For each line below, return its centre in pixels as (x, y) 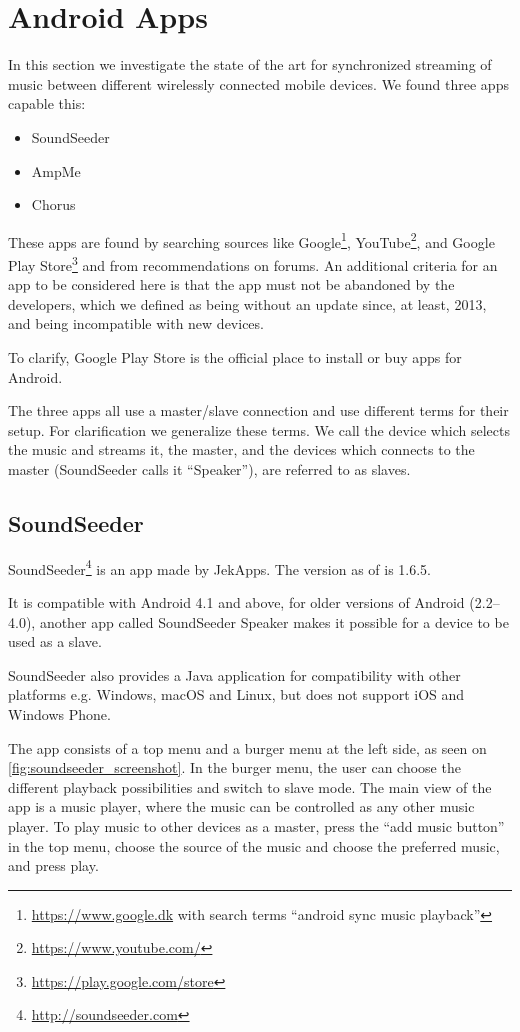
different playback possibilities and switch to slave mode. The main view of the (250, 786)
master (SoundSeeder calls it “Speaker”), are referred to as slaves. (209, 468)
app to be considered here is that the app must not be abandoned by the (231, 284)
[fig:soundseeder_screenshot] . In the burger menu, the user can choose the (234, 767)
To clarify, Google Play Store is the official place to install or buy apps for (235, 356)
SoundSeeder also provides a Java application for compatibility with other (234, 674)
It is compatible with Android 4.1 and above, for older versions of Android (236, 601)
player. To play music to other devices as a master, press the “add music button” (256, 825)
